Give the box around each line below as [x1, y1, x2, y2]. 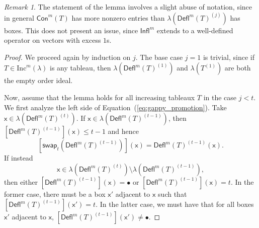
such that [158, 188, 187, 199]
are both [224, 62, 251, 73]
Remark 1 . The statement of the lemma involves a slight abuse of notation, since [4, 2, 252, 12]
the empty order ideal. [4, 75, 73, 86]
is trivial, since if [203, 51, 254, 62]
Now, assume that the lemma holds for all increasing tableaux [4, 92, 195, 102]
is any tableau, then [50, 62, 111, 73]
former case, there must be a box [4, 188, 106, 199]
